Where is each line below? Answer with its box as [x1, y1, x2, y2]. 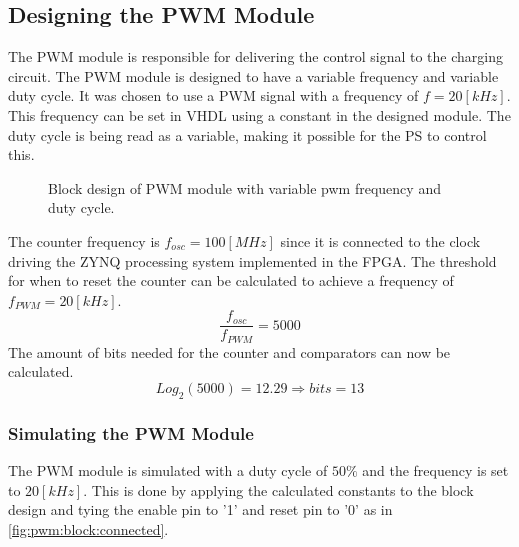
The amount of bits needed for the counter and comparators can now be [8, 341, 451, 362]
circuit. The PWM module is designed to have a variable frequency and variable [8, 65, 499, 86]
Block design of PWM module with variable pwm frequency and [48, 177, 441, 198]
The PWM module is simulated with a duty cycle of [8, 460, 328, 481]
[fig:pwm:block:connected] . [8, 518, 169, 539]
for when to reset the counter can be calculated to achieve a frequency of [8, 270, 454, 291]
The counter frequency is [8, 230, 160, 251]
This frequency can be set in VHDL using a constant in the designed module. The [8, 104, 511, 125]
